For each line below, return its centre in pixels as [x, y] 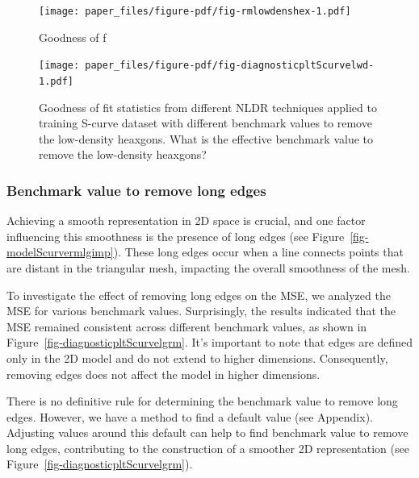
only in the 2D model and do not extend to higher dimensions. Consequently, [197, 357]
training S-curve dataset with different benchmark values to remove [205, 123]
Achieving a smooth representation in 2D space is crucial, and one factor [186, 220]
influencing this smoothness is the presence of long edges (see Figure [176, 236]
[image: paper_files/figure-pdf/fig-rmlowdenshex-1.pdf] [195, 11]
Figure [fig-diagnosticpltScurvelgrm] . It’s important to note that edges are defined [210, 342]
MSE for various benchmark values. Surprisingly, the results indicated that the [201, 311]
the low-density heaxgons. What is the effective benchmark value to [206, 138]
